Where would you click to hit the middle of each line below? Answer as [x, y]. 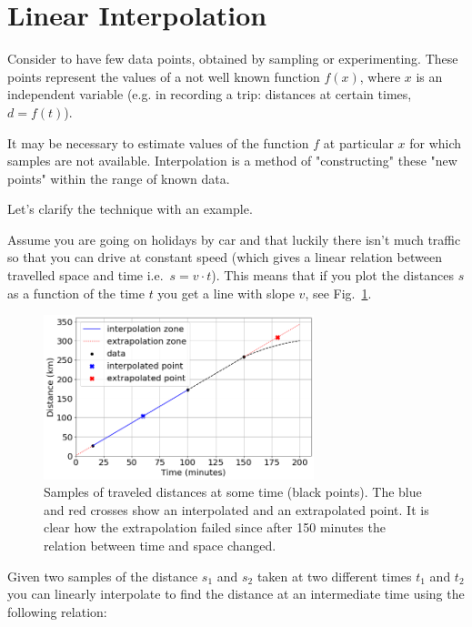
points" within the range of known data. [119, 178]
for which [436, 142]
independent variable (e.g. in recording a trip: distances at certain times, [210, 94]
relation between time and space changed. [160, 546]
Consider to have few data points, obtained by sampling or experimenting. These [233, 59]
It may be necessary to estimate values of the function [158, 142]
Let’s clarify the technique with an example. [130, 209]
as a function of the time [76, 293]
